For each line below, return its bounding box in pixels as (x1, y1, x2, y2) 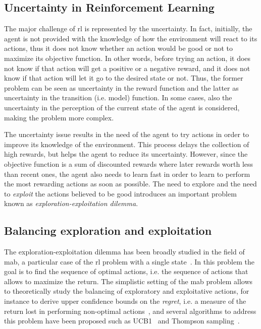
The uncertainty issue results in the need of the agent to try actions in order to (4, 129, 249, 140)
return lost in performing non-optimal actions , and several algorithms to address (4, 305, 256, 316)
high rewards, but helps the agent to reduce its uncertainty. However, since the (4, 149, 248, 159)
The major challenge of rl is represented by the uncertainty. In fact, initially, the (4, 23, 252, 34)
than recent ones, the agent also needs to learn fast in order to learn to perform (4, 168, 250, 179)
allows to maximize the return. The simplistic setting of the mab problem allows (4, 276, 253, 286)
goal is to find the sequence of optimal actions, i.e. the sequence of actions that (4, 266, 248, 277)
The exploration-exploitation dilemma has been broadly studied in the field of (4, 246, 245, 257)
